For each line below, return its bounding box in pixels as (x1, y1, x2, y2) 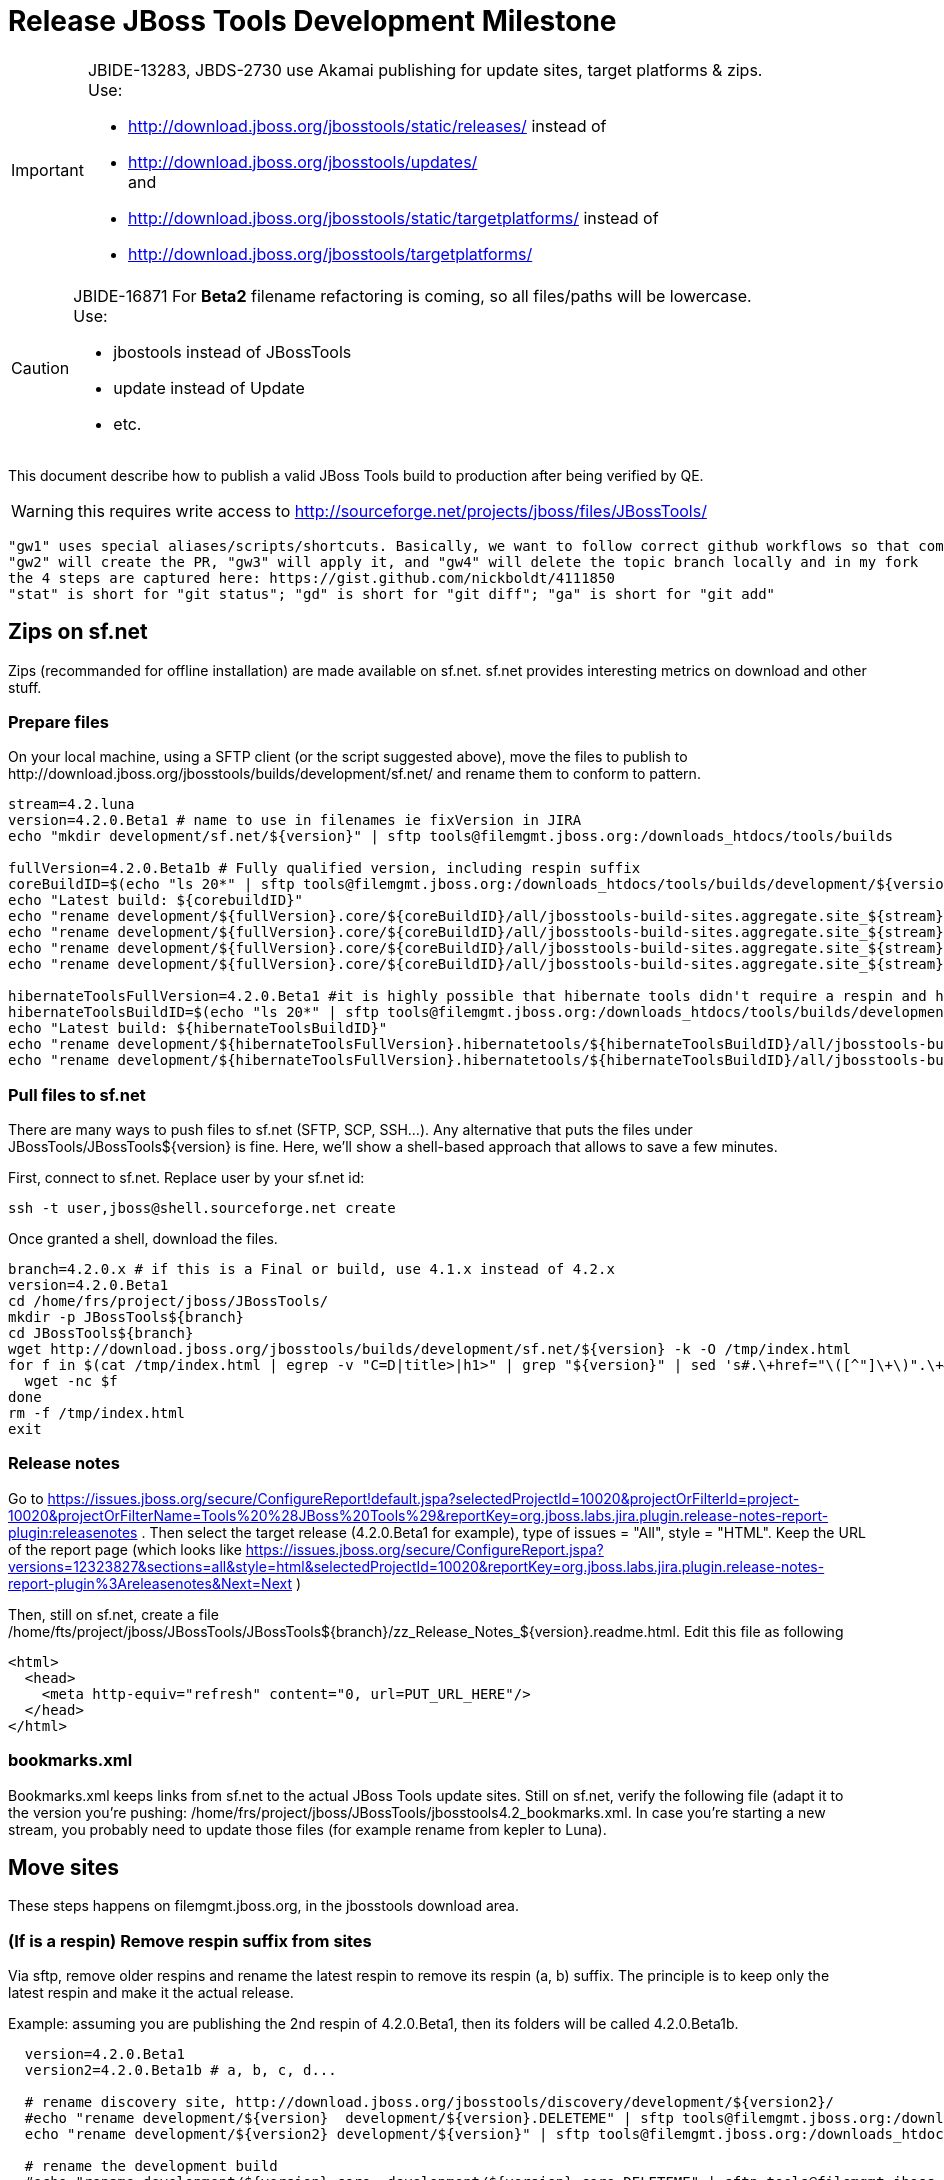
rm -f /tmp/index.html (8, 1405, 186, 1422)
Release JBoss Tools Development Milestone (8, 4, 617, 38)
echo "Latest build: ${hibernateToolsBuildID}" (8, 1020, 388, 1037)
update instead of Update (113, 377, 305, 398)
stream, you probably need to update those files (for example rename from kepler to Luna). (8, 1820, 607, 1838)
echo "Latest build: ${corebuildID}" (8, 892, 304, 909)
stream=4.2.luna (8, 796, 135, 813)
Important (11, 159, 84, 180)
